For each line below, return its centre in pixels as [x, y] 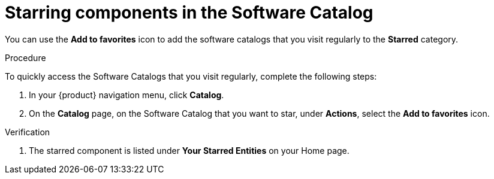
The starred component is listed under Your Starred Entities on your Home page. [189, 150]
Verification [28, 132]
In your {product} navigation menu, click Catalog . [126, 95]
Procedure [25, 57]
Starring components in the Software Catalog [189, 13]
